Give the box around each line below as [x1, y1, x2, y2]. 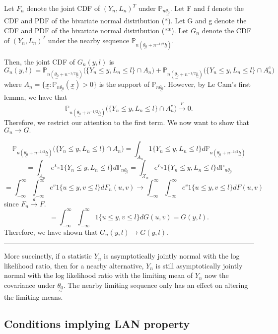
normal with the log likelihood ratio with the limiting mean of [4, 270, 193, 280]
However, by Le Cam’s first [168, 79, 251, 89]
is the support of [99, 79, 149, 89]
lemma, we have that [4, 91, 68, 102]
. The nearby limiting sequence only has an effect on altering [63, 279, 248, 290]
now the [205, 270, 229, 280]
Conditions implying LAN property [4, 316, 190, 331]
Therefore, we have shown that [4, 226, 98, 237]
